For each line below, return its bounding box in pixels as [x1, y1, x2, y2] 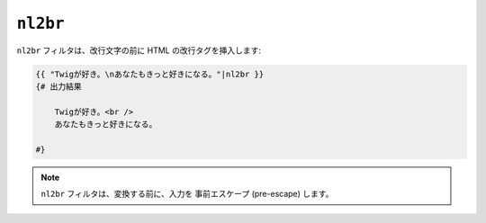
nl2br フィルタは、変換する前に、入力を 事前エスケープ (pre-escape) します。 [40, 189, 334, 200]
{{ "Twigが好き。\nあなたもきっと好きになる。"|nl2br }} [35, 68, 265, 79]
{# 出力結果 [35, 81, 82, 92]
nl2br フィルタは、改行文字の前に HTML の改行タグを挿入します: [16, 45, 261, 56]
